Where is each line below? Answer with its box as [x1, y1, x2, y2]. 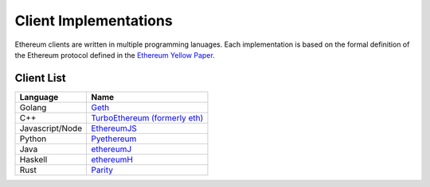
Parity [91, 164, 113, 175]
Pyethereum [91, 133, 137, 144]
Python [19, 133, 47, 144]
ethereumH [91, 154, 134, 165]
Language [19, 91, 59, 102]
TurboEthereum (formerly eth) [91, 112, 204, 123]
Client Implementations [14, 12, 173, 29]
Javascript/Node [19, 123, 83, 134]
